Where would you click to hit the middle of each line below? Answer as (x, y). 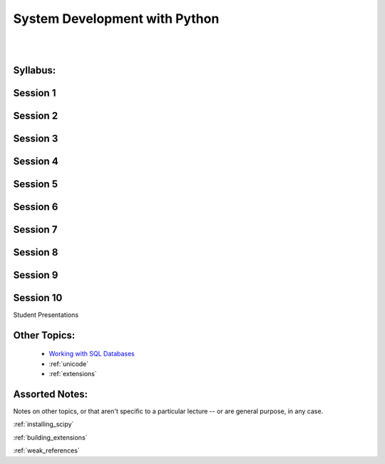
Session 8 (36, 252)
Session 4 (36, 161)
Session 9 (36, 275)
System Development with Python (116, 19)
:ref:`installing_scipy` (43, 424)
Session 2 (36, 115)
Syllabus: (35, 70)
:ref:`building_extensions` (50, 437)
